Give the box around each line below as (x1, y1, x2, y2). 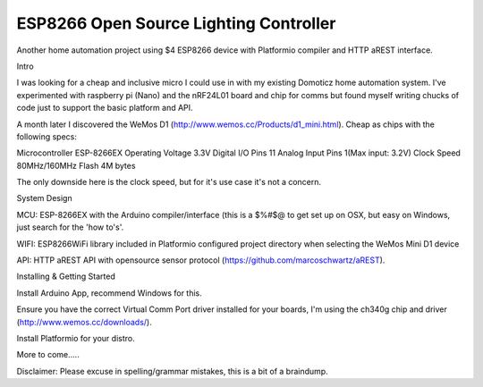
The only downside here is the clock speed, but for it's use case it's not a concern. (16, 177, 322, 188)
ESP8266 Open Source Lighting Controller (16, 13, 336, 33)
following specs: (16, 130, 78, 142)
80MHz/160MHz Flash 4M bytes (16, 160, 136, 171)
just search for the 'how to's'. (16, 222, 124, 232)
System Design (16, 193, 72, 204)
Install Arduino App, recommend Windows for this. (16, 287, 203, 299)
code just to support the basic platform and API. (16, 103, 193, 114)
